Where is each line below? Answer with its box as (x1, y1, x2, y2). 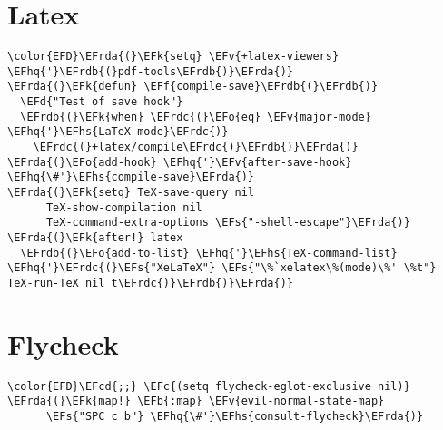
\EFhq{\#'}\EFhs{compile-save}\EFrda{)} (7, 171, 255, 184)
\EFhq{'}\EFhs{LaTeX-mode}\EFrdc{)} (7, 125, 229, 139)
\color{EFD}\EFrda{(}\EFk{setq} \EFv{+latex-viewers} (7, 50, 340, 64)
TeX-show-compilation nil (45, 200, 202, 214)
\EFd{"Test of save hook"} (20, 95, 183, 109)
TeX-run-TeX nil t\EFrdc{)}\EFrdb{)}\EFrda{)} (7, 276, 293, 289)
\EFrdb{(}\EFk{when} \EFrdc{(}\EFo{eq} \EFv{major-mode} (20, 110, 371, 123)
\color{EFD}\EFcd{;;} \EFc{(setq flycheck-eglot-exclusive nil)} (7, 379, 410, 393)
